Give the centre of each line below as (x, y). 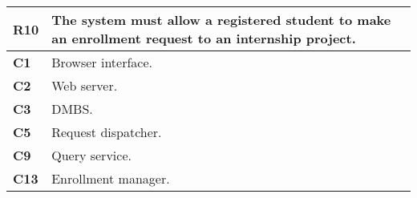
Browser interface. (102, 62)
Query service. (91, 155)
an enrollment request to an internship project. (204, 38)
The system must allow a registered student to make (221, 20)
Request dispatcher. (107, 132)
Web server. (85, 85)
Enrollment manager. (111, 178)
